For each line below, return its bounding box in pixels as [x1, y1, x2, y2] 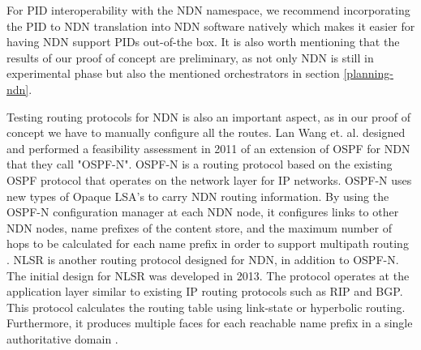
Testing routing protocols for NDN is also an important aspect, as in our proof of [6, 108, 410, 125]
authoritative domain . [6, 330, 118, 347]
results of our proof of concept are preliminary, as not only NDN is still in [6, 49, 374, 66]
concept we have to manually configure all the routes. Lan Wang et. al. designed [6, 124, 406, 141]
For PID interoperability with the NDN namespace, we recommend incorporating [6, 2, 410, 18]
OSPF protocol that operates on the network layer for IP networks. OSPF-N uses [6, 171, 412, 188]
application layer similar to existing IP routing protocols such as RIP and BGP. [6, 283, 403, 300]
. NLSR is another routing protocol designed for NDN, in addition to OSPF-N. [6, 250, 399, 267]
